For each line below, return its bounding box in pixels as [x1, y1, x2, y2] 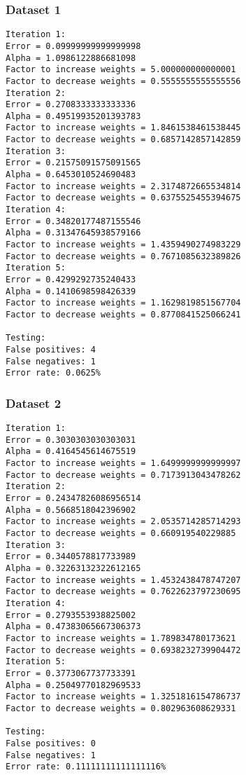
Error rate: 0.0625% [6, 368, 101, 378]
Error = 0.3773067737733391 [6, 668, 136, 678]
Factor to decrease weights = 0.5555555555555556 [6, 76, 241, 86]
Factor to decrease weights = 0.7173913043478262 [6, 469, 241, 480]
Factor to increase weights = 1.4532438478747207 [6, 575, 241, 585]
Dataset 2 [6, 394, 61, 411]
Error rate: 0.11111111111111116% [6, 762, 166, 772]
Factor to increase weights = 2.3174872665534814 [6, 181, 241, 191]
